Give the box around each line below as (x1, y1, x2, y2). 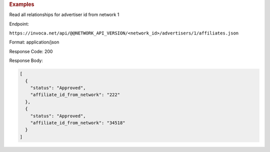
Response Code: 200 (9, 48, 53, 54)
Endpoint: (9, 20, 29, 27)
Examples (9, 1, 34, 7)
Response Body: (9, 57, 43, 63)
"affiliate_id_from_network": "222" (30, 92, 120, 97)
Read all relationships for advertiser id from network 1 (9, 11, 119, 17)
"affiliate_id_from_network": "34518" (30, 120, 125, 125)
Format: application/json (9, 39, 59, 45)
